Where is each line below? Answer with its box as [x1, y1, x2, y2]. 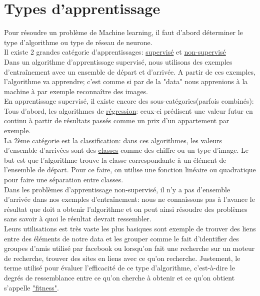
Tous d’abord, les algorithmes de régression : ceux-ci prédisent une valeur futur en [4, 105, 253, 116]
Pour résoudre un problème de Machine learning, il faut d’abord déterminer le [4, 27, 243, 38]
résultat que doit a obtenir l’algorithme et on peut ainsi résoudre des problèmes [4, 203, 247, 214]
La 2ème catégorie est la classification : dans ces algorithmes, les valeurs [4, 135, 222, 145]
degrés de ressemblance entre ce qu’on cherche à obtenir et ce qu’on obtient [4, 272, 235, 282]
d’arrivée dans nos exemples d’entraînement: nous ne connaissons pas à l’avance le [4, 194, 255, 204]
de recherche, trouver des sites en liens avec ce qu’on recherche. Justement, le [4, 252, 240, 263]
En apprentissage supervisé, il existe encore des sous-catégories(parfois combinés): [4, 96, 254, 106]
